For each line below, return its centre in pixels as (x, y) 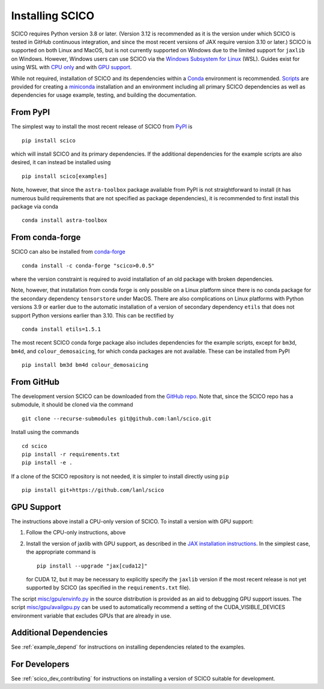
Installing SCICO (53, 16)
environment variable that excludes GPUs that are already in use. (91, 616)
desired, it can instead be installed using (61, 162)
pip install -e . (47, 463)
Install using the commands (45, 432)
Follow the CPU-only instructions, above (76, 533)
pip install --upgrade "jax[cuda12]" (92, 566)
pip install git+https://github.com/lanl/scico (93, 490)
